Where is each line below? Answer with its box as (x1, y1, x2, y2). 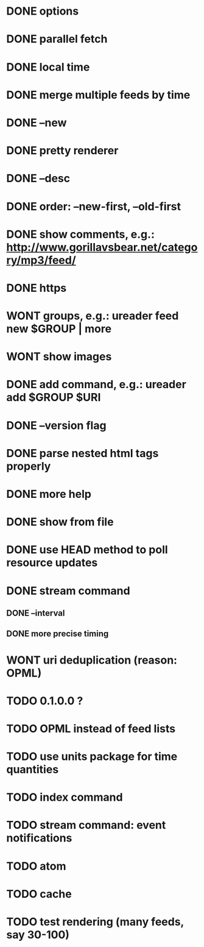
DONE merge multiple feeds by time (6, 88, 191, 102)
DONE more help (6, 488, 91, 501)
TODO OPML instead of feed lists (6, 722, 175, 736)
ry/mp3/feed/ (6, 253, 76, 267)
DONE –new (6, 116, 67, 129)
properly (6, 459, 51, 473)
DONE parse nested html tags (6, 446, 159, 460)
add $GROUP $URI (6, 391, 101, 405)
